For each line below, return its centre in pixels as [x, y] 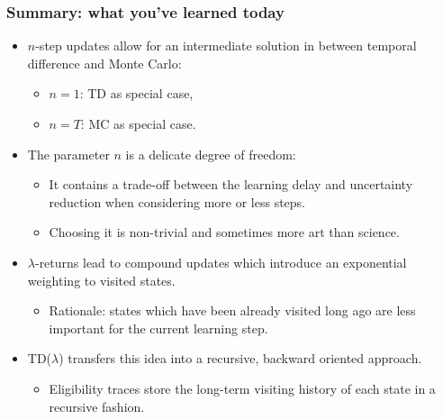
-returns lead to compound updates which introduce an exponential [221, 262]
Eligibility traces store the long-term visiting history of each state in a [242, 388]
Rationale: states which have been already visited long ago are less [232, 310]
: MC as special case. [138, 123]
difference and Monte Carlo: [104, 63]
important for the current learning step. [158, 328]
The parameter [68, 154]
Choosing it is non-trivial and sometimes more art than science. [224, 232]
